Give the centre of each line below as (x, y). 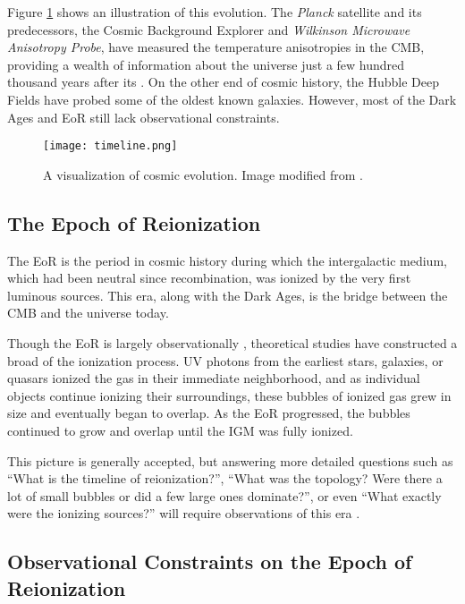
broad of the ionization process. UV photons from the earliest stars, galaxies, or (225, 360)
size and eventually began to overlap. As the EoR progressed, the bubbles (209, 413)
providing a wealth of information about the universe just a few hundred (206, 64)
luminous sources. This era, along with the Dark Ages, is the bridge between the (228, 295)
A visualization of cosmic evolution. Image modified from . (203, 174)
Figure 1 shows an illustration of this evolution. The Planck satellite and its (215, 12)
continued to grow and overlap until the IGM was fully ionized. (180, 430)
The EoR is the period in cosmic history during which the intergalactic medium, (227, 260)
